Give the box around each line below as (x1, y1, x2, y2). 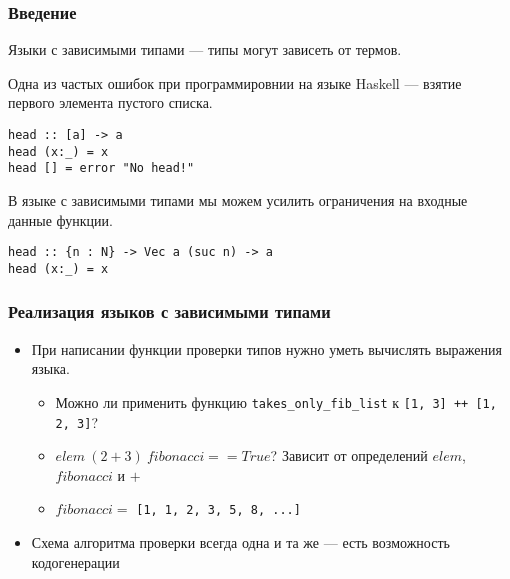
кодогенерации (31, 551, 120, 572)
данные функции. (8, 209, 113, 230)
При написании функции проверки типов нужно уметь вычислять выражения (31, 338, 502, 359)
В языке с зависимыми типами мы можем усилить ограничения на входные (8, 189, 468, 210)
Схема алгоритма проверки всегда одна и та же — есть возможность (31, 532, 450, 553)
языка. (31, 358, 70, 379)
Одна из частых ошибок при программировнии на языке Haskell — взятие (8, 72, 462, 93)
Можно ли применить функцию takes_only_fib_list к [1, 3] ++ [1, (55, 391, 497, 412)
